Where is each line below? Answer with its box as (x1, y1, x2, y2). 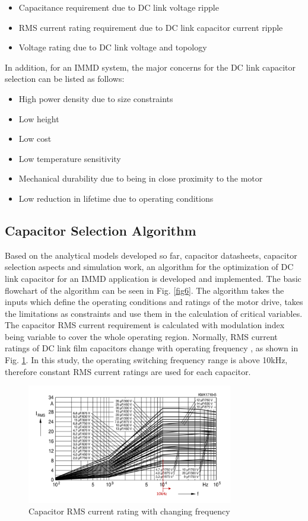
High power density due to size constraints (18, 92, 173, 104)
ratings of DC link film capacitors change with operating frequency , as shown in (5, 342, 299, 354)
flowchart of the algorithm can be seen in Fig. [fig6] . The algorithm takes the (5, 284, 284, 296)
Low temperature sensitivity (18, 152, 121, 164)
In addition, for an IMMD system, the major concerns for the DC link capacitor (5, 61, 296, 73)
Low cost (18, 132, 52, 145)
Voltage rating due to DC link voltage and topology (18, 41, 207, 53)
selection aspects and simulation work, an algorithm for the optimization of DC (5, 260, 294, 273)
